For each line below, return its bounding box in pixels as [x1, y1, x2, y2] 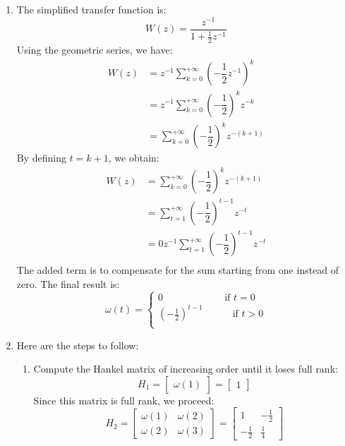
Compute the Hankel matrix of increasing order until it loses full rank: [33, 361, 338, 376]
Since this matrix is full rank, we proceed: [33, 392, 214, 407]
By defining [16, 150, 67, 165]
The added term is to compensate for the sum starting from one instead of [16, 263, 339, 277]
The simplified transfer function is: [16, 2, 167, 16]
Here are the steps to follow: [16, 337, 139, 352]
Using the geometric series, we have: [16, 42, 173, 56]
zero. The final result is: [16, 276, 120, 291]
